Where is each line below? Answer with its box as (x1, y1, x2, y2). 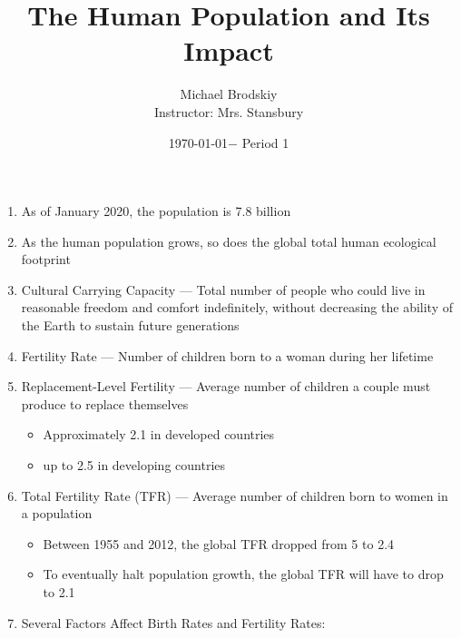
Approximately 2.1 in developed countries (43, 425, 275, 444)
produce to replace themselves (21, 394, 189, 413)
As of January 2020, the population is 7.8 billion (21, 201, 291, 221)
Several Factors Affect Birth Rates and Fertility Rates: (21, 613, 326, 632)
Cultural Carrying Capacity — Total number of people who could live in (21, 280, 426, 299)
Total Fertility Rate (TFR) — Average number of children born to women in (21, 486, 448, 505)
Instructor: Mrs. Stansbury (153, 102, 304, 121)
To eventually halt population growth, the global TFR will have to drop (43, 564, 444, 584)
